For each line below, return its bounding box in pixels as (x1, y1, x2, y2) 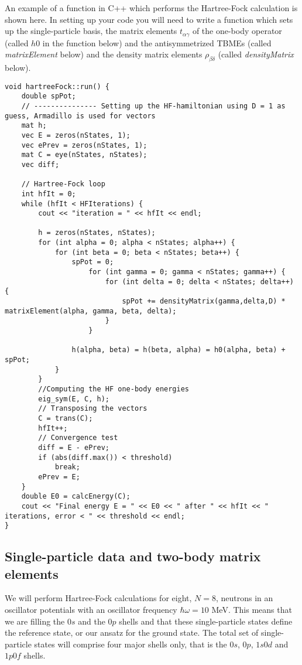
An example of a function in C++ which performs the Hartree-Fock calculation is (5, 2, 298, 13)
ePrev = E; (38, 472, 80, 481)
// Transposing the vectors (38, 404, 147, 413)
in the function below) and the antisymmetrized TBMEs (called (42, 36, 272, 49)
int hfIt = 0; (21, 189, 76, 198)
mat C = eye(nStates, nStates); (21, 151, 147, 159)
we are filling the (5, 615, 65, 627)
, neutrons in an (215, 592, 273, 604)
